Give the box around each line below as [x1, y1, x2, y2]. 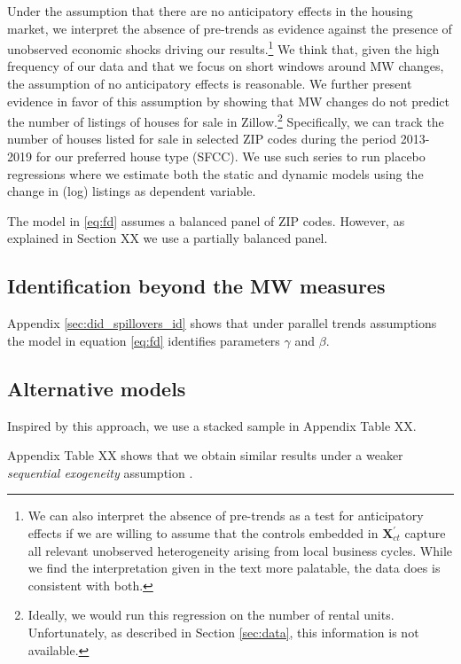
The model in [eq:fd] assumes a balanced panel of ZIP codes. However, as [7, 211, 405, 230]
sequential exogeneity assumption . [7, 463, 193, 481]
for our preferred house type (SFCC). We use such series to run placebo [35, 147, 426, 166]
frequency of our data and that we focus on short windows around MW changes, [7, 57, 444, 75]
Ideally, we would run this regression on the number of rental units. [27, 605, 395, 624]
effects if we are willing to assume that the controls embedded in [27, 524, 379, 542]
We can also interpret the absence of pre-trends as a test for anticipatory [27, 506, 424, 525]
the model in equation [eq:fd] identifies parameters [7, 331, 280, 349]
